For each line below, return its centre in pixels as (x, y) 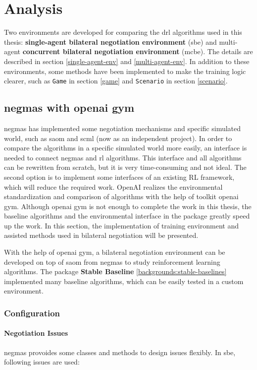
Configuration (32, 313)
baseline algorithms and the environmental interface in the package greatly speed (127, 216)
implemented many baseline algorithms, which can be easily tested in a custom (124, 281)
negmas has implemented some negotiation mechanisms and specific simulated (123, 128)
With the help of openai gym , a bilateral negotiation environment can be (115, 252)
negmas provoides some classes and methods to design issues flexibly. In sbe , (120, 352)
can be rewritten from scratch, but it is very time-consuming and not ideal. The (125, 167)
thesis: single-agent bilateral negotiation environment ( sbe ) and (110, 41)
